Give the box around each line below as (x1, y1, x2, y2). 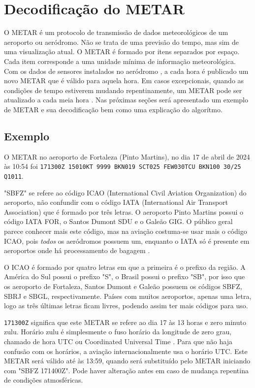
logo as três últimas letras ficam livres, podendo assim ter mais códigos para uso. (4, 300, 248, 311)
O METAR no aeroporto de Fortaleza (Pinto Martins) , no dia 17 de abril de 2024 (4, 151, 250, 162)
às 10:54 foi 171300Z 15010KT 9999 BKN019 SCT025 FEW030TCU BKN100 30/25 (4, 161, 241, 171)
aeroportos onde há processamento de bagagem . (4, 245, 150, 256)
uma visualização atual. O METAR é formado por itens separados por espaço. (4, 46, 240, 57)
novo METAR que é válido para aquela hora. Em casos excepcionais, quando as (4, 75, 244, 86)
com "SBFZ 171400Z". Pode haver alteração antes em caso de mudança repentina (4, 365, 249, 375)
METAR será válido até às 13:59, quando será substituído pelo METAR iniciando (4, 356, 251, 366)
